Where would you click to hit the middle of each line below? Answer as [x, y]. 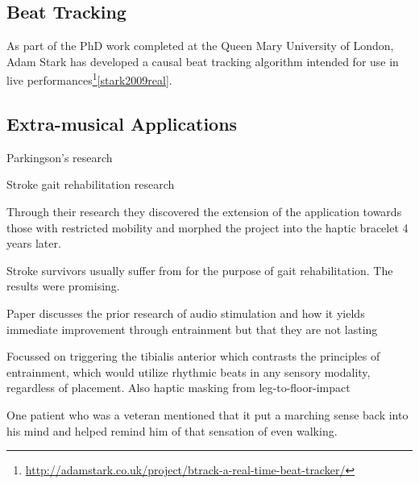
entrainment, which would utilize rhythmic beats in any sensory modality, [189, 371]
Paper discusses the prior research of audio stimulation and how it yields [186, 313]
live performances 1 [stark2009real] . [89, 79]
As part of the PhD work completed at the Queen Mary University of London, [200, 46]
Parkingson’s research [60, 157]
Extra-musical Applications [122, 124]
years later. [34, 243]
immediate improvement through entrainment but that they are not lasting [192, 329]
